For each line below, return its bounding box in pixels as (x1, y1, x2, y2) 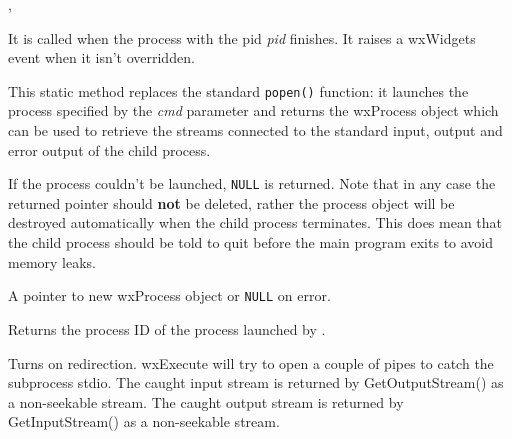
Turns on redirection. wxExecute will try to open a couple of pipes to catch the (8, 352, 494, 373)
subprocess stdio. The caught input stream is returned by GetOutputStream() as (8, 372, 504, 393)
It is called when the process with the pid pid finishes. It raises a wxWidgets (8, 27, 476, 48)
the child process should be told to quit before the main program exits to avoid (8, 232, 494, 253)
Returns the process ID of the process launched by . (8, 318, 326, 339)
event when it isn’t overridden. (8, 47, 195, 68)
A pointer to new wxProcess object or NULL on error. (8, 285, 331, 306)
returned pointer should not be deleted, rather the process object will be (8, 192, 455, 213)
